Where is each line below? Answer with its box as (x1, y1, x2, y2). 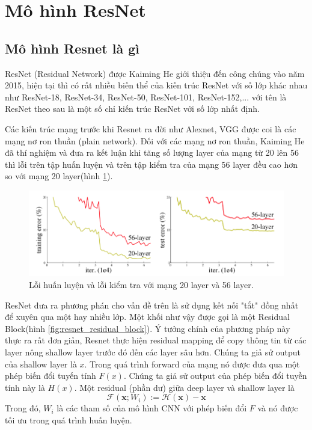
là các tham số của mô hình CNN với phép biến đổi (57, 402, 247, 414)
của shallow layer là (5, 357, 77, 370)
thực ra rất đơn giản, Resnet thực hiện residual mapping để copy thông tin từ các (5, 334, 307, 346)
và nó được (257, 402, 298, 414)
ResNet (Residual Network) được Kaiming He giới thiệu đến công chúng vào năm (5, 67, 305, 79)
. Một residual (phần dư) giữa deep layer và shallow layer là (74, 381, 295, 393)
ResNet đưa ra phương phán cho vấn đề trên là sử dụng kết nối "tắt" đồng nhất (5, 298, 299, 311)
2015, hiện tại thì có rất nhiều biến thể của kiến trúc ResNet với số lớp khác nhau (5, 79, 308, 91)
